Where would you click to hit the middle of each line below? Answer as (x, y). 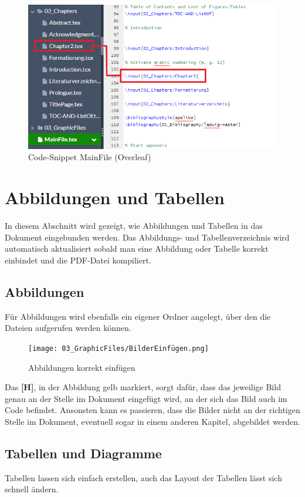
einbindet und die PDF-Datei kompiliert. (78, 260)
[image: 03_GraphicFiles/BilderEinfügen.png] (118, 348)
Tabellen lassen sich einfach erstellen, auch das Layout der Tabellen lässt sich (143, 477)
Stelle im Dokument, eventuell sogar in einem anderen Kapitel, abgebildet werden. (152, 421)
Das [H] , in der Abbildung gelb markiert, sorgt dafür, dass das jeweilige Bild (143, 387)
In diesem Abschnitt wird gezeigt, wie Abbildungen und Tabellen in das (134, 226)
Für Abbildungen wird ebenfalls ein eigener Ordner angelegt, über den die (138, 316)
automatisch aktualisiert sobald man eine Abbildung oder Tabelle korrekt (137, 249)
